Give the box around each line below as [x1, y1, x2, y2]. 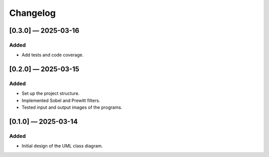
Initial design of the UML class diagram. [21, 143, 103, 149]
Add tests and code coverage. [21, 52, 84, 58]
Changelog [9, 7, 56, 18]
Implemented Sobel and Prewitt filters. [21, 97, 101, 103]
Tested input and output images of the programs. [21, 104, 123, 110]
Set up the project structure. [21, 90, 80, 96]
